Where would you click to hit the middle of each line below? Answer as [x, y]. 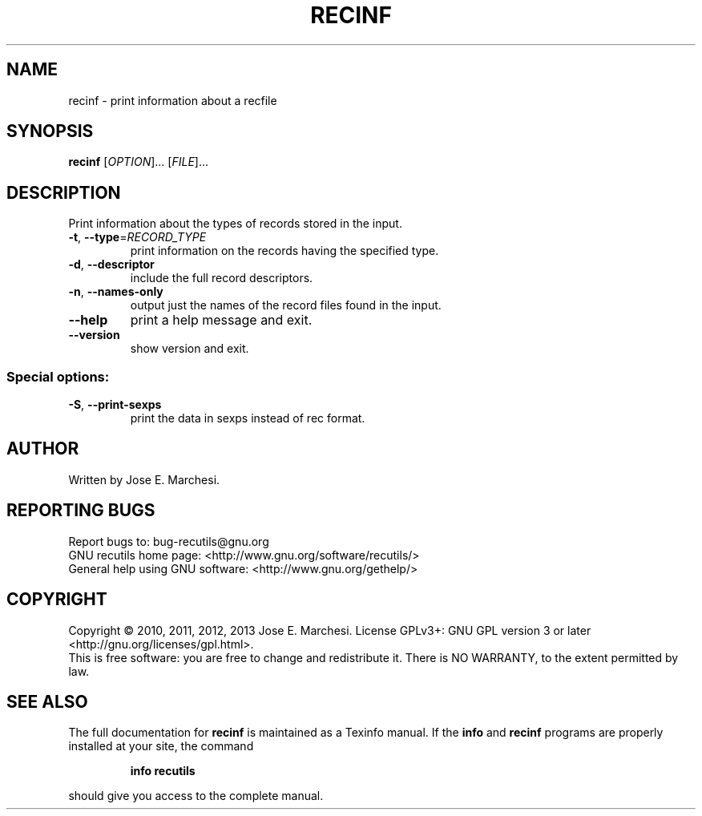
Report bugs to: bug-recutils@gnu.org [169, 541]
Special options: [58, 376]
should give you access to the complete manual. [196, 796]
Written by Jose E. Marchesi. [144, 479]
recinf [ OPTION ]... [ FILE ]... [139, 162]
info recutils [163, 771]
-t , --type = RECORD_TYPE [137, 237]
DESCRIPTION [64, 192]
